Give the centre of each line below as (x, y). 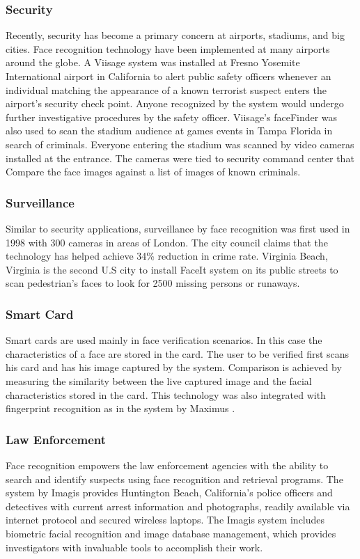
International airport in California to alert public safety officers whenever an (169, 76)
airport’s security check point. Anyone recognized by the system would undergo (175, 103)
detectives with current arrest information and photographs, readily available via (178, 506)
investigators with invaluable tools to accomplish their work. (134, 547)
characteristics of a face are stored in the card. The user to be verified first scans (178, 353)
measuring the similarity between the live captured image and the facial (159, 380)
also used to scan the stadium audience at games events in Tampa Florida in (169, 131)
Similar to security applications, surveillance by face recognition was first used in (178, 228)
